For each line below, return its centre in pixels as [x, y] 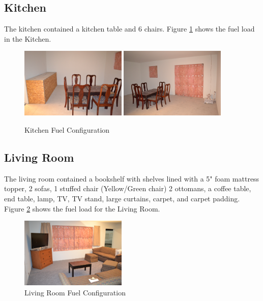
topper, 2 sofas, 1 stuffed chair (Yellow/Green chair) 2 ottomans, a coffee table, [128, 188]
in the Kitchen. [28, 38]
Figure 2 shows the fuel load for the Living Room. [82, 208]
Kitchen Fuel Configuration [67, 130]
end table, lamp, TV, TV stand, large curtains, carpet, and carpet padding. [122, 199]
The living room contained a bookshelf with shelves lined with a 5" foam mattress [132, 178]
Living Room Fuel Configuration [75, 292]
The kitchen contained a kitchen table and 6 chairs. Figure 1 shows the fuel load [129, 29]
